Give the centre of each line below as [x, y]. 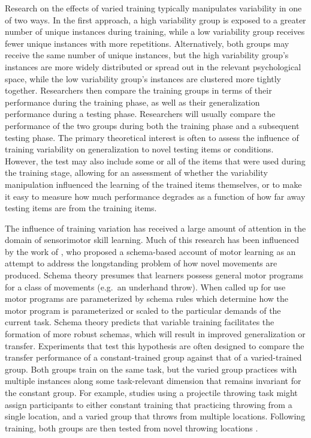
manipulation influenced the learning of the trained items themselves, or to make [153, 184]
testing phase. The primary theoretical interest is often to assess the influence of [152, 137]
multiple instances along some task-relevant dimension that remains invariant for [153, 381]
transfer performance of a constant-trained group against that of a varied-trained [153, 357]
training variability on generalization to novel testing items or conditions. [139, 149]
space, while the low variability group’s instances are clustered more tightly [143, 78]
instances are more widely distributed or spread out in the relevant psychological [153, 66]
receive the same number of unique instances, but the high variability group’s [147, 55]
